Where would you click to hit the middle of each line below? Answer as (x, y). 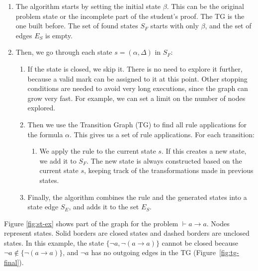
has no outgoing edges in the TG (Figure (153, 252)
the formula (45, 134)
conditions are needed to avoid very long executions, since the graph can (138, 88)
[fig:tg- (229, 252)
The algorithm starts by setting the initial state (88, 6)
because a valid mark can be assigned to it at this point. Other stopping (137, 78)
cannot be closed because (200, 242)
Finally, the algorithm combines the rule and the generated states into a (137, 197)
